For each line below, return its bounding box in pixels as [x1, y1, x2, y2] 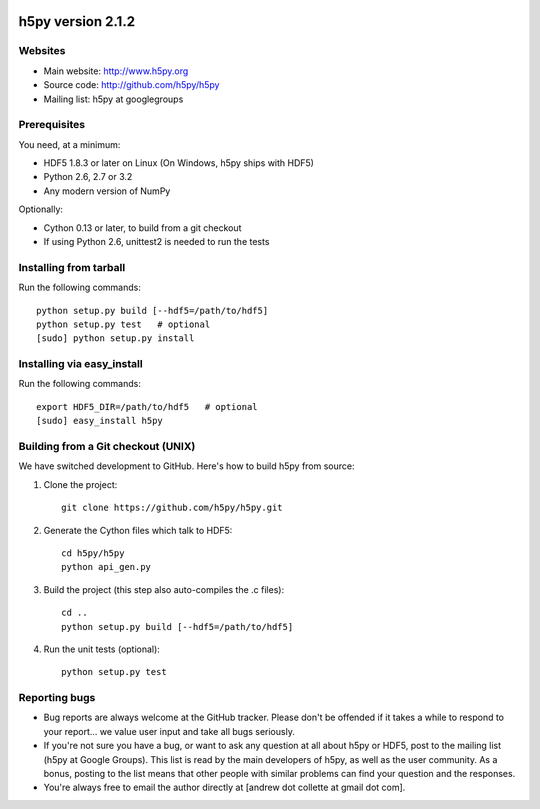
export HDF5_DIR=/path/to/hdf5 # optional [36, 401, 259, 412]
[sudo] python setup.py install [36, 333, 195, 344]
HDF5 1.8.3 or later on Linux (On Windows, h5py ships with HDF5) [43, 157, 315, 169]
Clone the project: [43, 478, 118, 490]
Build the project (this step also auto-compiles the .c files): [43, 583, 285, 595]
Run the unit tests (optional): [43, 643, 160, 655]
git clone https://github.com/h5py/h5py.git [61, 502, 284, 514]
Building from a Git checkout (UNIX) [18, 440, 196, 454]
